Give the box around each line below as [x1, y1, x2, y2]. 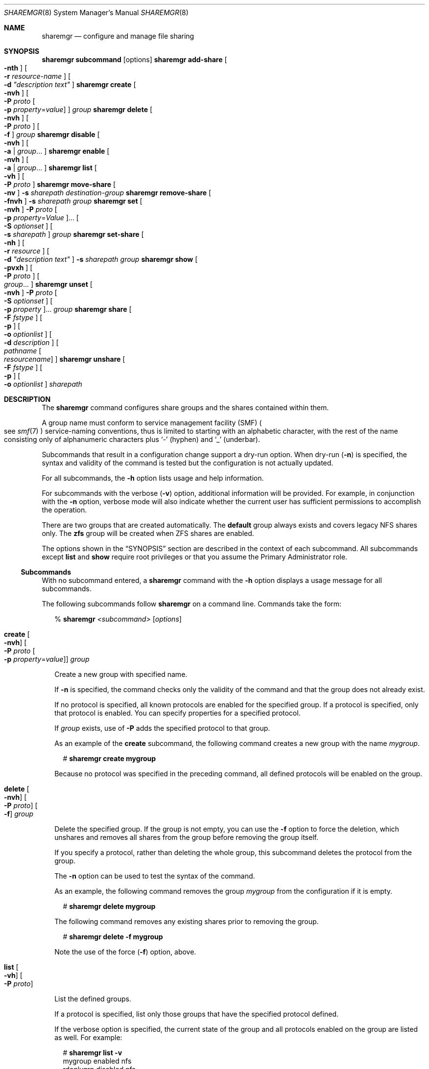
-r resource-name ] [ [4, 72, 71, 80]
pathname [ [4, 347, 42, 355]
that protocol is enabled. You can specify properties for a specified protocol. [54, 709, 301, 717]
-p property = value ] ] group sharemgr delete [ [4, 105, 153, 114]
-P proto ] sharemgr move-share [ [4, 180, 116, 188]
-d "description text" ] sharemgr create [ [4, 80, 136, 89]
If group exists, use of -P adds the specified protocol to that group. [54, 724, 270, 732]
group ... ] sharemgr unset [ [4, 280, 93, 288]
